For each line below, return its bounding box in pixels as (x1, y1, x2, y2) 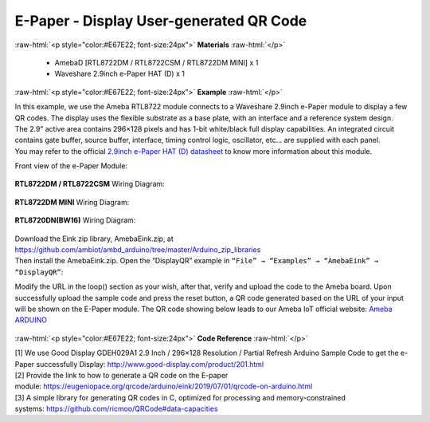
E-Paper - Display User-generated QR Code (14, 12, 307, 30)
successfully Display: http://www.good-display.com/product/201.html (36, 359, 264, 369)
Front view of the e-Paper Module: (14, 161, 127, 171)
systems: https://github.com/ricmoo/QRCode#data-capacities (14, 404, 218, 414)
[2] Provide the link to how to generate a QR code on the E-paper (14, 370, 229, 380)
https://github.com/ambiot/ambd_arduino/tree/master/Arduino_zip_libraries (14, 245, 261, 254)
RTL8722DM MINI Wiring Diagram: (14, 197, 130, 207)
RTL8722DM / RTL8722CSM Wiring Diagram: (14, 179, 165, 189)
